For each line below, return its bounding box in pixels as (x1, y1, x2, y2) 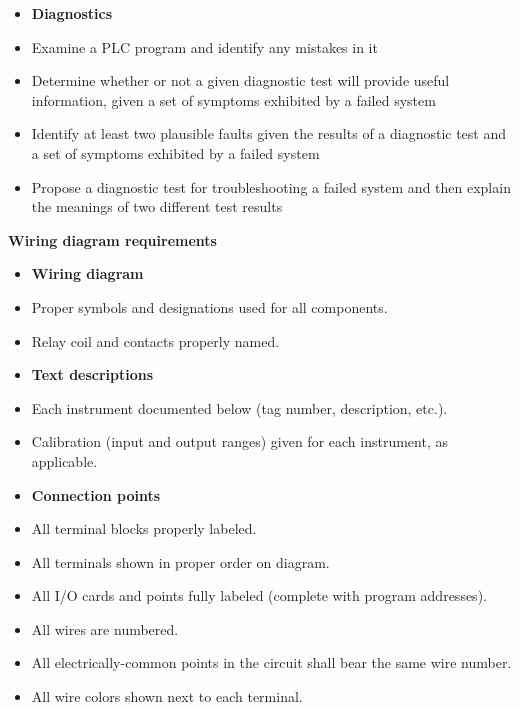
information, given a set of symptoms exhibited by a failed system (31, 89, 436, 110)
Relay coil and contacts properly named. (31, 330, 280, 351)
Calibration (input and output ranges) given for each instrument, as (31, 431, 448, 452)
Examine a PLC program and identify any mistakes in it (31, 36, 378, 57)
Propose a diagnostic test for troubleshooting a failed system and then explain (31, 176, 511, 197)
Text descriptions (31, 364, 154, 385)
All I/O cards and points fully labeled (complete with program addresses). (31, 585, 487, 606)
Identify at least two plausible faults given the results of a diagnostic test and (31, 123, 507, 144)
